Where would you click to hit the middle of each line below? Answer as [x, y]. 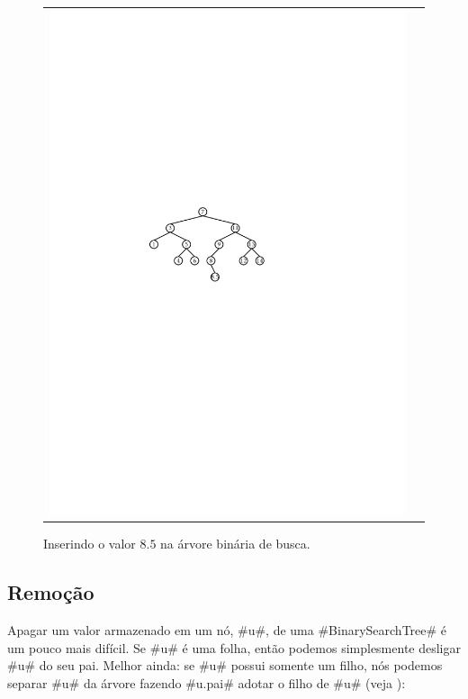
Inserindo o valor [90, 544]
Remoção [51, 592]
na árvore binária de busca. [235, 544]
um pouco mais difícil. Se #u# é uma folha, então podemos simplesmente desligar [234, 647]
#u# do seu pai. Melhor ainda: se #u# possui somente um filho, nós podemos [225, 665]
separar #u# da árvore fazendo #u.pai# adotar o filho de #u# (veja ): [207, 682]
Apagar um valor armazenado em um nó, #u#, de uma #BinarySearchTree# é [227, 629]
